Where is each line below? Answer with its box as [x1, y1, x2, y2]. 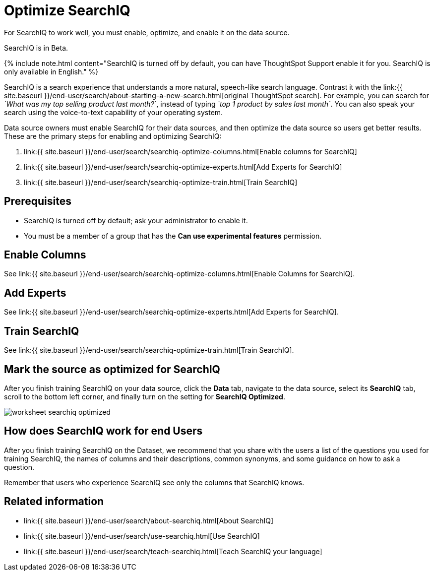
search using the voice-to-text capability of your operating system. [4, 108, 223, 117]
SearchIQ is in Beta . [4, 43, 68, 52]
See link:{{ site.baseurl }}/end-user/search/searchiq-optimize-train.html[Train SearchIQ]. [4, 346, 294, 355]
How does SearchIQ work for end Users [4, 425, 203, 438]
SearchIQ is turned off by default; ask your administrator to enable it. [24, 216, 248, 225]
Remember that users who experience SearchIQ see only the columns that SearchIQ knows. [4, 478, 305, 487]
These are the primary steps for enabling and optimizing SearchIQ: [4, 131, 222, 140]
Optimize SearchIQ [4, 2, 130, 19]
